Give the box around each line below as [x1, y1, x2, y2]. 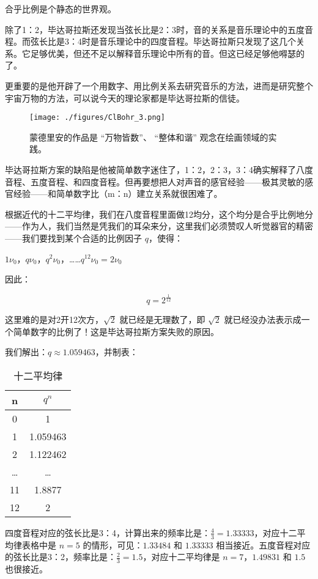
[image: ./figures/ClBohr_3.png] [29, 113, 165, 122]
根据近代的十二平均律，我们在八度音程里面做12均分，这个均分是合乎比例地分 [5, 207, 313, 220]
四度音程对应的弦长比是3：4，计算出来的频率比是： [5, 526, 210, 539]
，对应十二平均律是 [142, 550, 220, 563]
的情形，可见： [83, 538, 143, 551]
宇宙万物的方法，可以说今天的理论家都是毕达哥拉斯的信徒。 [5, 91, 245, 104]
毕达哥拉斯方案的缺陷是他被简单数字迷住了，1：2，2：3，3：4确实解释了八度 [5, 163, 313, 175]
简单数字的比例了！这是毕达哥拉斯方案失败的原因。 [13, 325, 219, 337]
